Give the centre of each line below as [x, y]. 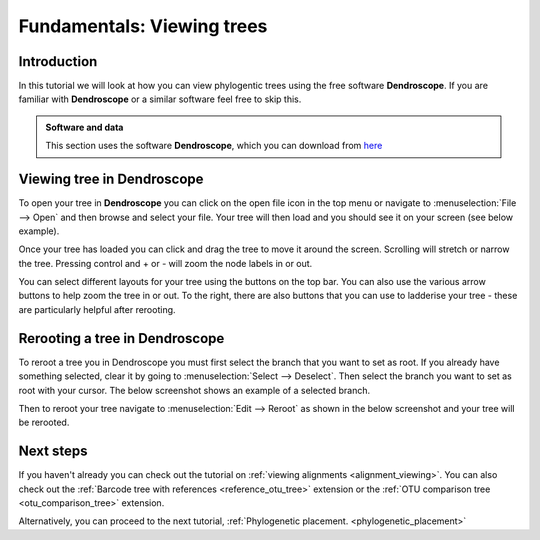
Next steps [53, 451]
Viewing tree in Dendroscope [111, 179]
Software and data [84, 127]
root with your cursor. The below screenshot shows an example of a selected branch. [194, 390]
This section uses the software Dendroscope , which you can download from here [214, 146]
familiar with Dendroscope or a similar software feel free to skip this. [160, 99]
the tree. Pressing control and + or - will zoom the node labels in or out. [165, 263]
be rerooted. [44, 422]
